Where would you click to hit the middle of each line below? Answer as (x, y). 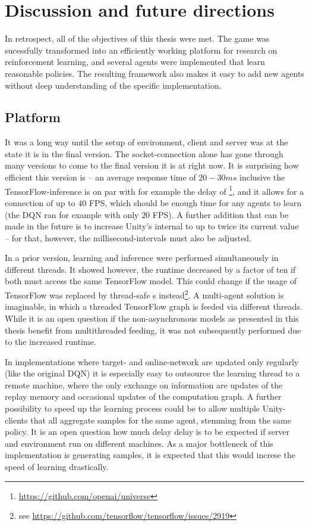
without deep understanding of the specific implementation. (113, 85)
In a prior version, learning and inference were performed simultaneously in (142, 258)
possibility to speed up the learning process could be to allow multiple (133, 408)
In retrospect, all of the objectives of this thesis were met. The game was (137, 38)
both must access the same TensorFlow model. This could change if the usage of (151, 281)
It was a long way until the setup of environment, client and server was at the (146, 142)
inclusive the (262, 177)
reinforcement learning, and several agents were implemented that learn (135, 62)
